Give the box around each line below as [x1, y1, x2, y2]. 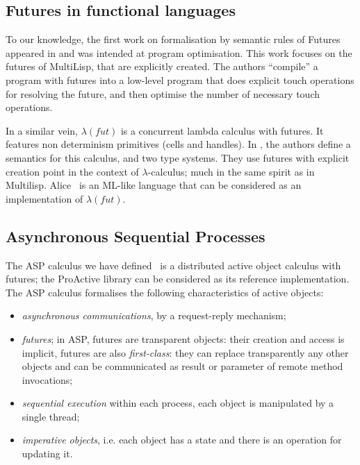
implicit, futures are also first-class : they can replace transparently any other [22, 345, 349, 360]
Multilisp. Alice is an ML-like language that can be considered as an [6, 178, 302, 192]
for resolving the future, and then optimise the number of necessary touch [6, 86, 320, 101]
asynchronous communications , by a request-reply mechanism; [22, 308, 286, 323]
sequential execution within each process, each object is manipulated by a [22, 396, 334, 410]
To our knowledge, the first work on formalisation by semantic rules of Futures [6, 32, 341, 46]
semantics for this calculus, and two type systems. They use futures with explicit [6, 150, 350, 164]
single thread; [22, 409, 80, 423]
